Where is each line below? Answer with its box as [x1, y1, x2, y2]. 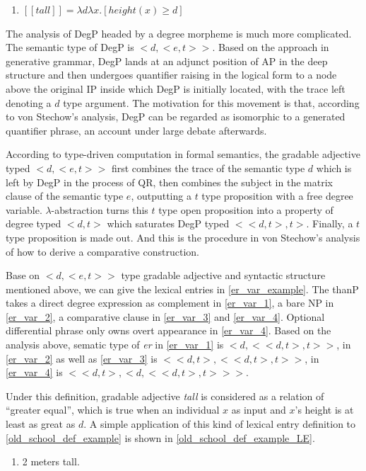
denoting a [6, 95, 52, 110]
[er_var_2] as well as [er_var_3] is [6, 351, 158, 365]
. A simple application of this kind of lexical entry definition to [83, 416, 356, 431]
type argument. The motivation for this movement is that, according [63, 95, 360, 110]
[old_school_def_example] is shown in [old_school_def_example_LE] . [6, 430, 315, 445]
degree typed [6, 216, 61, 231]
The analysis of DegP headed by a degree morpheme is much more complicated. [6, 25, 352, 40]
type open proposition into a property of [158, 202, 333, 217]
